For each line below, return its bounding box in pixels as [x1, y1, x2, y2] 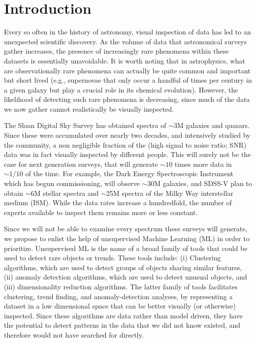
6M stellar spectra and [31, 187, 99, 198]
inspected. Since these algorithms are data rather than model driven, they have [4, 310, 243, 320]
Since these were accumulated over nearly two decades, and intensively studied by [4, 130, 251, 140]
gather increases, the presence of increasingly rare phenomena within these [4, 46, 229, 56]
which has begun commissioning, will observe [4, 178, 140, 188]
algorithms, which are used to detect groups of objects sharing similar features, [4, 262, 242, 272]
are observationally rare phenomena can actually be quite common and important [4, 65, 251, 75]
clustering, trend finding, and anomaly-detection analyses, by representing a [4, 291, 233, 301]
